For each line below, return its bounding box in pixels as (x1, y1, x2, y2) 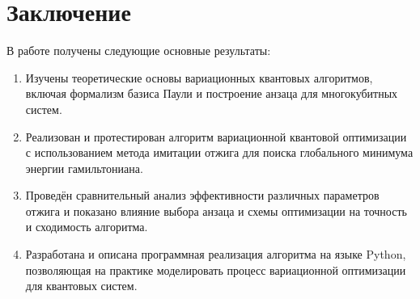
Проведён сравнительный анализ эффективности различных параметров (25, 187, 380, 204)
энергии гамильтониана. (25, 159, 143, 176)
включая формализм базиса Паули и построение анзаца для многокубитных (25, 85, 398, 102)
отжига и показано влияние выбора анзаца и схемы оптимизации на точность (25, 202, 407, 219)
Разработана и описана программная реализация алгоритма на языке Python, (25, 246, 406, 263)
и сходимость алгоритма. (25, 218, 148, 235)
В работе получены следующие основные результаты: (6, 42, 271, 59)
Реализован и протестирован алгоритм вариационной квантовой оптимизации (25, 128, 407, 145)
